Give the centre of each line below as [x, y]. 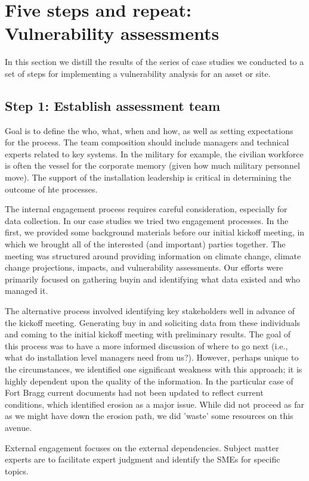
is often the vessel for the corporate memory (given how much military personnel [152, 165]
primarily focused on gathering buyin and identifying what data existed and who [153, 279]
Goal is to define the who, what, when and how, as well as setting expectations [149, 130]
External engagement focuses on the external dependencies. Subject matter [142, 447]
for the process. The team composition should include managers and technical [147, 142]
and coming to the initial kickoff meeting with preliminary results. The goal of [148, 334]
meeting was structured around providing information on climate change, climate [153, 255]
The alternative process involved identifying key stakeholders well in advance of [150, 311]
